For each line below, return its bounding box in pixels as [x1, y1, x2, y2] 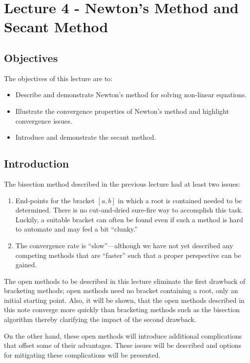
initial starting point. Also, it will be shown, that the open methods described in [4, 295, 245, 305]
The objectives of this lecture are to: [4, 73, 113, 83]
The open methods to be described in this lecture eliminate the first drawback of [4, 276, 246, 286]
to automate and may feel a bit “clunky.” [15, 224, 138, 234]
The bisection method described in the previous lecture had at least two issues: [4, 178, 241, 189]
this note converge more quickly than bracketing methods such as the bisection [4, 304, 240, 315]
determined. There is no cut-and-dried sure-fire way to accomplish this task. [15, 205, 243, 215]
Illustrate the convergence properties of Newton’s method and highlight [15, 106, 229, 116]
